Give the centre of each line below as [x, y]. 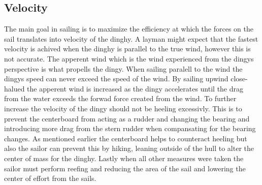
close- [239, 79]
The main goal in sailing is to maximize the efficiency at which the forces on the [129, 29]
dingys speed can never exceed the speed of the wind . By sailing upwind [116, 79]
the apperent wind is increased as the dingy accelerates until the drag [135, 88]
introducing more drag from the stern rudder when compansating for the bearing [130, 128]
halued [14, 88]
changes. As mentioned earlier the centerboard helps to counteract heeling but [126, 138]
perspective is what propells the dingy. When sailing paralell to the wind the [123, 68]
